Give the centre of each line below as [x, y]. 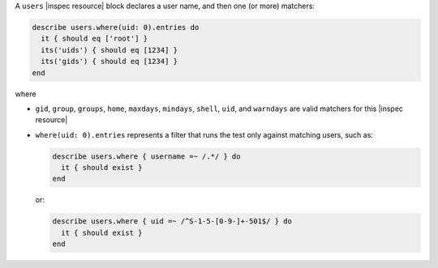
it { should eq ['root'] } [94, 39]
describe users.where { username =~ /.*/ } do [146, 156]
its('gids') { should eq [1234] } [109, 62]
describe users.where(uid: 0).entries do [116, 27]
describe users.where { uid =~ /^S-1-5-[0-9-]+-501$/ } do [172, 221]
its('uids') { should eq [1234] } [109, 50]
